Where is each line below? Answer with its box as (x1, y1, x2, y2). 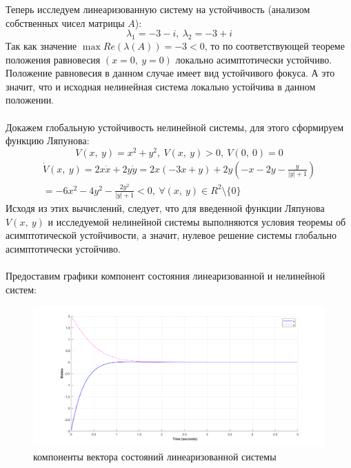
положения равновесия (6, 52, 101, 66)
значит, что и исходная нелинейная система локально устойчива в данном (6, 79, 316, 93)
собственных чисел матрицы (6, 15, 125, 30)
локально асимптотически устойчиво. (175, 52, 332, 66)
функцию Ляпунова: (6, 133, 90, 148)
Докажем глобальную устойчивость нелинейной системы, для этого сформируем (6, 119, 344, 134)
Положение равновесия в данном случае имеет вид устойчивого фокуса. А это (6, 66, 335, 80)
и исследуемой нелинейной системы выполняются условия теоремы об (48, 214, 346, 228)
